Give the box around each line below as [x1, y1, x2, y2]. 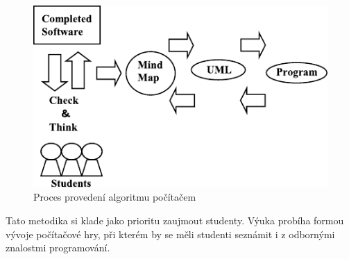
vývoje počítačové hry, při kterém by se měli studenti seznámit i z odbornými [6, 226, 335, 241]
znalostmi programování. [6, 240, 110, 255]
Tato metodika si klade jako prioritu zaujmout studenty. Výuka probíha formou [6, 213, 344, 228]
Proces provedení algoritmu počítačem [33, 190, 196, 204]
